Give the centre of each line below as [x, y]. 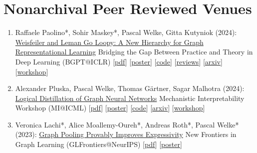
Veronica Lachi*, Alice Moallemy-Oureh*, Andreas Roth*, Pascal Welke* [127, 124]
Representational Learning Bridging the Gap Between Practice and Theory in [134, 52]
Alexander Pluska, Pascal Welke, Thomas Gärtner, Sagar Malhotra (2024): [130, 88]
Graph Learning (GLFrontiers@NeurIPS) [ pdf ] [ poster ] [99, 144]
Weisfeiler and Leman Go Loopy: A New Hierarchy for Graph [109, 42]
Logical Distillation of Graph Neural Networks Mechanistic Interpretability [130, 98]
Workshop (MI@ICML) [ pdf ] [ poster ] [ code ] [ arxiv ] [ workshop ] [110, 108]
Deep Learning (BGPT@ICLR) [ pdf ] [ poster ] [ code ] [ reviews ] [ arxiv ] [119, 61]
